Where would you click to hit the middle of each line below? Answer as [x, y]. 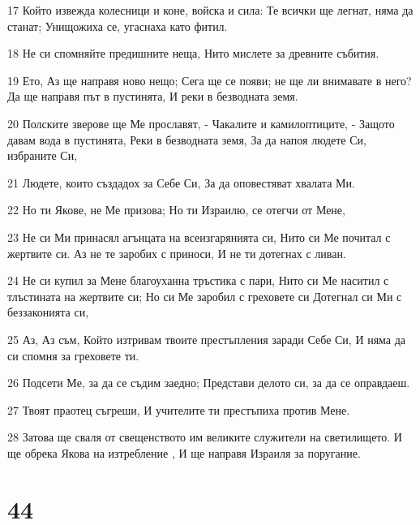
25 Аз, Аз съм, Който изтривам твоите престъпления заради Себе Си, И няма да [207, 339]
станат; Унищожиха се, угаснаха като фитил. [118, 26]
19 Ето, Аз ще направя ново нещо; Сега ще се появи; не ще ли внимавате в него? [210, 80]
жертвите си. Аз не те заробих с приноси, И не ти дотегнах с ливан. [177, 253]
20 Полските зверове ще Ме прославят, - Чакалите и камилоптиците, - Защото [201, 123]
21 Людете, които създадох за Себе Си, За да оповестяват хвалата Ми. [181, 182]
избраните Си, [43, 155]
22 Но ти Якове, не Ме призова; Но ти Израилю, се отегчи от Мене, [176, 210]
